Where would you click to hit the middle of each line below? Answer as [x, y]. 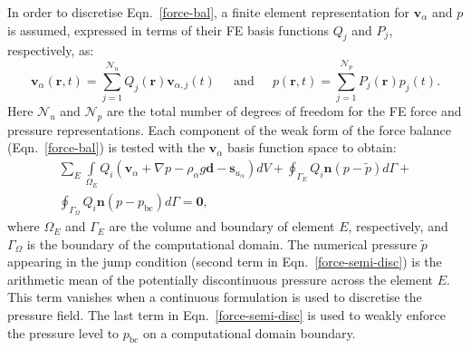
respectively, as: [51, 50]
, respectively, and [398, 226]
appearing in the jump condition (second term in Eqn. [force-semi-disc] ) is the [225, 262]
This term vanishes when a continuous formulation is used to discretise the [215, 297]
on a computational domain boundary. [250, 332]
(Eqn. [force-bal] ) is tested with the [106, 147]
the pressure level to [63, 332]
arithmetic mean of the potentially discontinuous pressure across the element [220, 279]
